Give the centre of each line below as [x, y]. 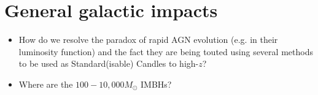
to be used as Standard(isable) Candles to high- [109, 63]
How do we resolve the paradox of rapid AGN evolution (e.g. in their [148, 40]
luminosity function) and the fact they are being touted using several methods [166, 51]
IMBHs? [156, 84]
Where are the [46, 84]
